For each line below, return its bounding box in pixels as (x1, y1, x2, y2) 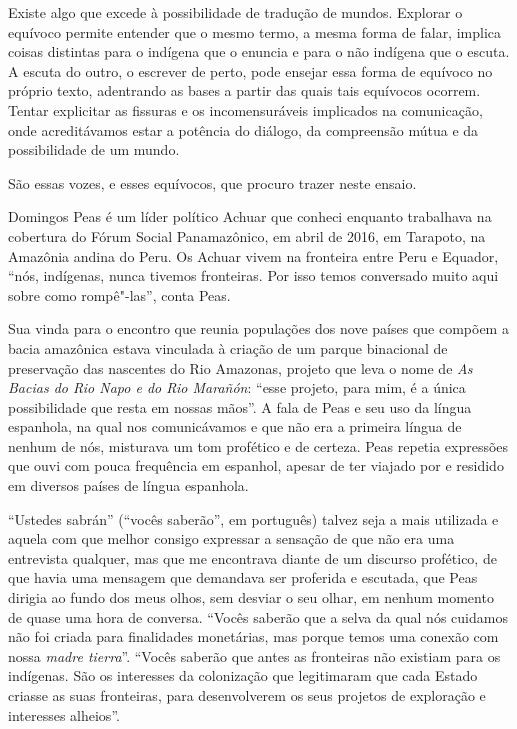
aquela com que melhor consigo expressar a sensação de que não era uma (8, 528, 455, 549)
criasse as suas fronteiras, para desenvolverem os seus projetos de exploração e (8, 685, 486, 705)
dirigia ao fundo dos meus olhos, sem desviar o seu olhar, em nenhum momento (8, 587, 494, 608)
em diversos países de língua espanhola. (8, 475, 249, 496)
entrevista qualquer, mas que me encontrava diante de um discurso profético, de (8, 547, 497, 568)
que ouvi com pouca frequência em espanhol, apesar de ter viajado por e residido (8, 455, 504, 476)
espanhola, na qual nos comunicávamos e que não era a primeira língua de (8, 416, 462, 437)
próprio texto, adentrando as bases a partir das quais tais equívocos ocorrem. (8, 80, 481, 101)
